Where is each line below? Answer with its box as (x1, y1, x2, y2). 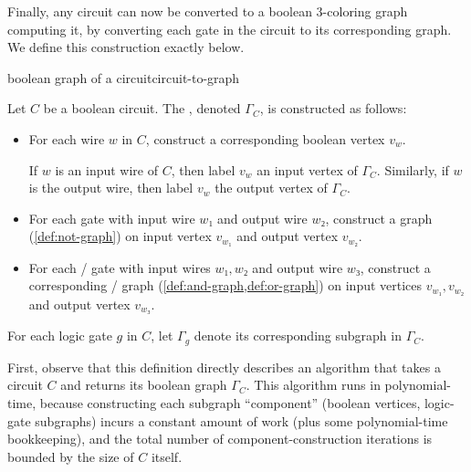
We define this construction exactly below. (7, 37, 245, 57)
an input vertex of (256, 160, 358, 179)
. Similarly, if (376, 160, 449, 179)
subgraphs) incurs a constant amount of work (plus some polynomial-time (35, 411, 448, 430)
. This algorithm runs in (246, 375, 381, 394)
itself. (151, 446, 183, 466)
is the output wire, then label (28, 178, 194, 197)
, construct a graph (325, 208, 433, 227)
